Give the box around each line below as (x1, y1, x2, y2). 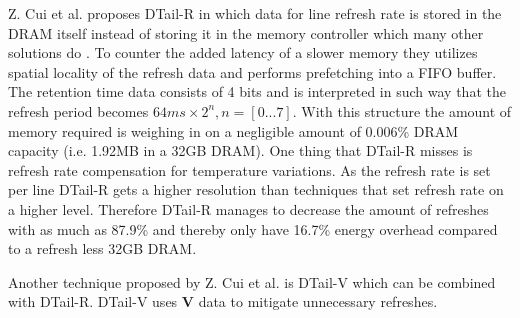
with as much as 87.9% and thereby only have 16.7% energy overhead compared (8, 218, 498, 239)
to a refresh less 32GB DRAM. (8, 238, 197, 259)
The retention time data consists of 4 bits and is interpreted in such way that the (8, 81, 506, 102)
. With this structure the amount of (292, 100, 512, 121)
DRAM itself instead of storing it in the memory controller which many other (8, 22, 484, 43)
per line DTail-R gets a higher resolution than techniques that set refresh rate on (8, 179, 504, 200)
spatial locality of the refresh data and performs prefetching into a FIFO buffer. (8, 61, 497, 82)
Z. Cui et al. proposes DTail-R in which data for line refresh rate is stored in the (8, 3, 502, 23)
